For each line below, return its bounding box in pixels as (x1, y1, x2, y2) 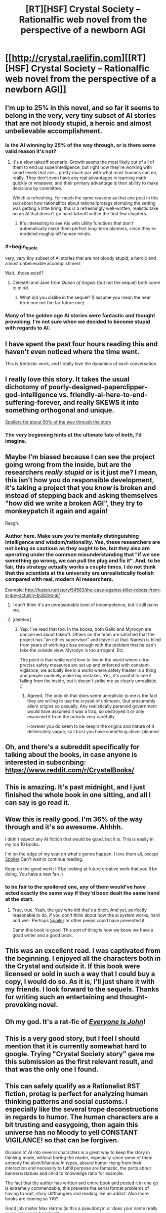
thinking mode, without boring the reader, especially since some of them (5, 1154, 153, 1161)
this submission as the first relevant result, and (5, 1058, 153, 1066)
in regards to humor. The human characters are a (5, 1113, 159, 1121)
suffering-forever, (5, 398, 62, 407)
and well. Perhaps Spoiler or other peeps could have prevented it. (12, 917, 146, 923)
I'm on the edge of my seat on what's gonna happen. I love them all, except (5, 851, 159, 857)
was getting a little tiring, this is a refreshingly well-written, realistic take (12, 205, 159, 211)
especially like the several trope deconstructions (5, 1105, 159, 1114)
